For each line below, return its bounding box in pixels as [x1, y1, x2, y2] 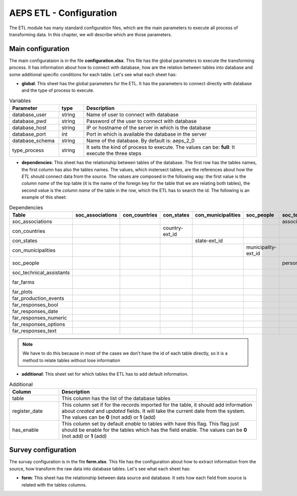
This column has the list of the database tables [61, 394, 171, 401]
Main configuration [9, 45, 70, 53]
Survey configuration [9, 446, 77, 454]
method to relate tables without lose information [22, 357, 121, 363]
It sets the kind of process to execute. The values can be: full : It [86, 144, 235, 151]
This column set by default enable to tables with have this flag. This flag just [61, 420, 239, 427]
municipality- [246, 243, 277, 250]
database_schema [12, 137, 55, 144]
